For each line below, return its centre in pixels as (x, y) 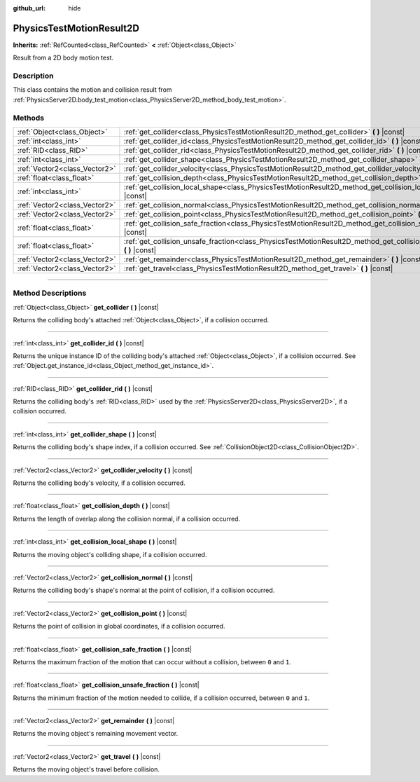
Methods (29, 118)
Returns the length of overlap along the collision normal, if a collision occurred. (127, 519)
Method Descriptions (50, 293)
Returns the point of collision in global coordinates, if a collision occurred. (119, 626)
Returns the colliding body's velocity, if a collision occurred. (99, 483)
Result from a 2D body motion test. (63, 58)
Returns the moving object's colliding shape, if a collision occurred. (110, 554)
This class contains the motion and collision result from (92, 90)
